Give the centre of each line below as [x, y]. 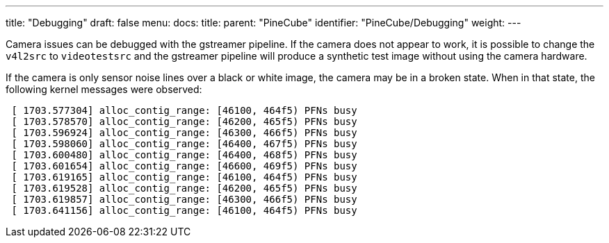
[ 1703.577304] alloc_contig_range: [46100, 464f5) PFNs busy [184, 110]
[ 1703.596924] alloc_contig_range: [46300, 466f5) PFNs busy [184, 133]
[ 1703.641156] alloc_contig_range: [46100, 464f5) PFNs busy [184, 210]
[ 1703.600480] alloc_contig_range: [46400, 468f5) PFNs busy [184, 155]
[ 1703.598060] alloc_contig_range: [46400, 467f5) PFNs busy [184, 144]
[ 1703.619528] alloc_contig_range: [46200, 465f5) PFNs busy [184, 188]
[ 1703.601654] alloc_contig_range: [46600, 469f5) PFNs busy [184, 166]
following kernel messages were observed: [104, 89]
